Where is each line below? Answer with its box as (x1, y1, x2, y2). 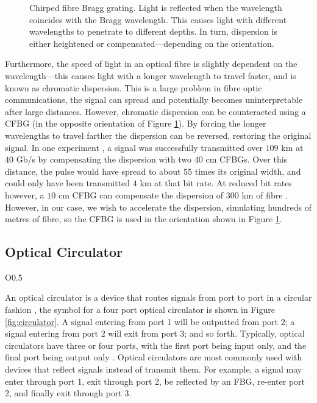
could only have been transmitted (5, 177, 130, 189)
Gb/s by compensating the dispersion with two (16, 153, 192, 166)
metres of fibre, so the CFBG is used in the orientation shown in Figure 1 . (5, 212, 282, 225)
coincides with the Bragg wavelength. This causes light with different (29, 13, 287, 26)
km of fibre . (241, 188, 288, 201)
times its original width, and (194, 164, 301, 177)
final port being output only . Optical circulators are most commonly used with (5, 351, 302, 363)
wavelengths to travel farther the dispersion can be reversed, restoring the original (5, 128, 312, 141)
